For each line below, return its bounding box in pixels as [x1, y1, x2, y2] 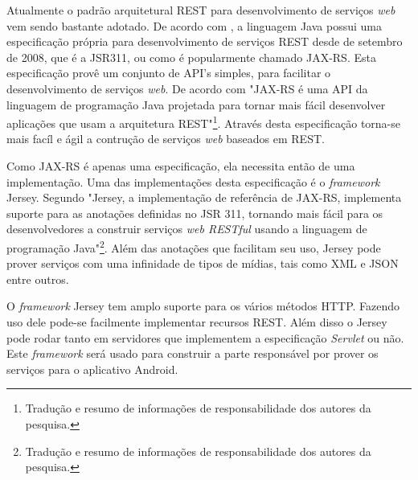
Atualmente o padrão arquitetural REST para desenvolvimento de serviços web [6, 2, 395, 18]
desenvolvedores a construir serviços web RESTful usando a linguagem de [6, 220, 367, 237]
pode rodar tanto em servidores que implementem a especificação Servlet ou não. [6, 329, 404, 346]
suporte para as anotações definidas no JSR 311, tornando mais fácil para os [6, 204, 383, 221]
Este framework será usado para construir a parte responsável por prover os [6, 345, 379, 362]
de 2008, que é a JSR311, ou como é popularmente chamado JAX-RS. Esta [6, 48, 376, 65]
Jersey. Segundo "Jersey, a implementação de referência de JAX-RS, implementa [6, 189, 402, 206]
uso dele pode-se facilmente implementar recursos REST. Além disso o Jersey [6, 314, 387, 330]
